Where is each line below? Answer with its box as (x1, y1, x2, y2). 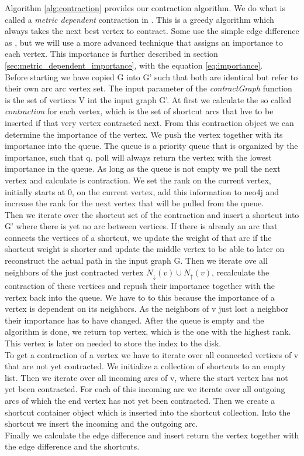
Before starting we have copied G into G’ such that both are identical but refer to (5, 70, 298, 83)
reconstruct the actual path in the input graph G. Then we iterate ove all (5, 254, 268, 267)
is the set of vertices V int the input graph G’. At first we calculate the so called (5, 93, 292, 106)
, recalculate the (212, 266, 270, 278)
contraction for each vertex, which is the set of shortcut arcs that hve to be (5, 105, 274, 117)
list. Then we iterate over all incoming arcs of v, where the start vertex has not (5, 371, 288, 383)
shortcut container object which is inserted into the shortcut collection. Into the (5, 406, 291, 418)
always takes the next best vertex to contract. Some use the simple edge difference (5, 25, 299, 37)
